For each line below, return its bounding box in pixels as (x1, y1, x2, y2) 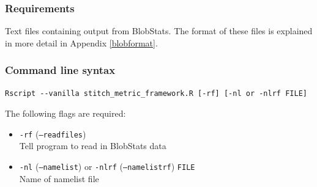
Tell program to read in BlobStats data (19, 139, 166, 152)
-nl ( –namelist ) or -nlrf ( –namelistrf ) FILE (19, 160, 195, 173)
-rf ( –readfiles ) (19, 127, 86, 140)
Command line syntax (5, 62, 116, 78)
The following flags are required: (5, 107, 126, 120)
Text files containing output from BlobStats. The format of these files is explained (5, 24, 313, 37)
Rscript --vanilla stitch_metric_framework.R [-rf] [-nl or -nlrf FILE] (5, 89, 307, 98)
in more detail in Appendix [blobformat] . (5, 36, 158, 49)
